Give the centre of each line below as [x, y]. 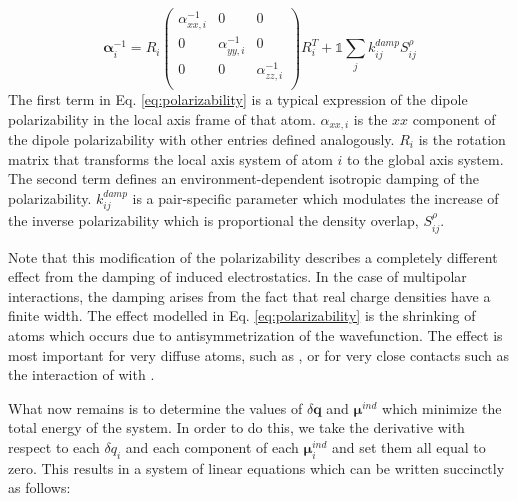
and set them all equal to [409, 446]
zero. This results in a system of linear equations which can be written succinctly [256, 467]
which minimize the [442, 407]
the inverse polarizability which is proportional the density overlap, [213, 220]
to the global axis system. [425, 158]
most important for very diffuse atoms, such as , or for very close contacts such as [258, 354]
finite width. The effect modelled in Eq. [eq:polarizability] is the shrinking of [242, 315]
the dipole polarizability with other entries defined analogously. [201, 138]
